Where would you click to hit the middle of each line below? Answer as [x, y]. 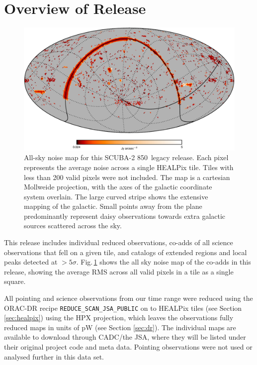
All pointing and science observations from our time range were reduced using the [128, 298]
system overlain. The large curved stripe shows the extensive [116, 196]
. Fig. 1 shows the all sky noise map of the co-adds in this [164, 262]
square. [15, 281]
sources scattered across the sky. [73, 226]
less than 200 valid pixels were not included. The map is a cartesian [127, 177]
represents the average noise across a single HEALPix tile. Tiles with [129, 167]
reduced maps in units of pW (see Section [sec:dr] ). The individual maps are [120, 327]
